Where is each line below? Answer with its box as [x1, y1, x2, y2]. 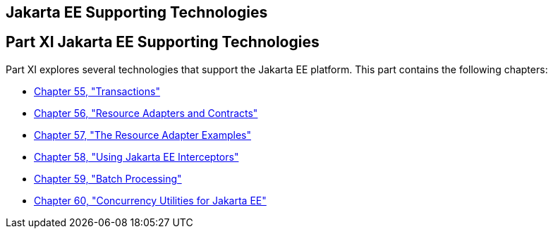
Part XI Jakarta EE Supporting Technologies [6, 33, 320, 51]
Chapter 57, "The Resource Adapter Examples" [34, 128, 251, 141]
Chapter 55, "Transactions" [34, 85, 160, 97]
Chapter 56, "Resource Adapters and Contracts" [34, 106, 258, 119]
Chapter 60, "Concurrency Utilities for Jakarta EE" [34, 194, 267, 207]
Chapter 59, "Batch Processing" [34, 172, 182, 185]
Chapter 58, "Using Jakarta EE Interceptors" [34, 150, 239, 163]
